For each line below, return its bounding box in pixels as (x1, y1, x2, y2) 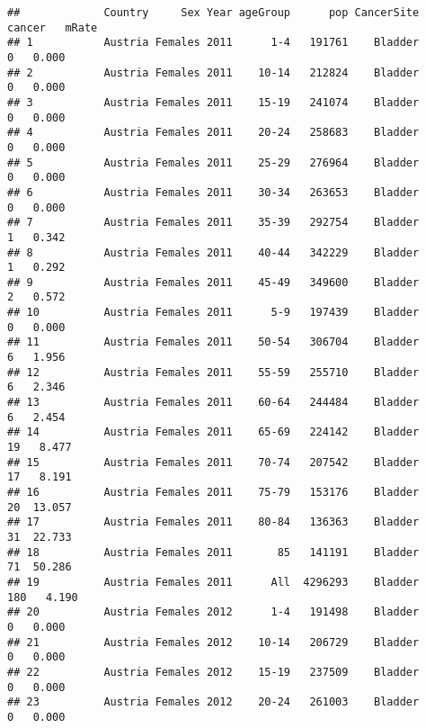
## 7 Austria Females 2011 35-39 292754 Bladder (7, 216, 420, 229)
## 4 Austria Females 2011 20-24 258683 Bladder (7, 126, 420, 139)
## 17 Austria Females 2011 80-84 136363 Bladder (7, 516, 420, 529)
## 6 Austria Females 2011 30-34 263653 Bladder (7, 185, 420, 199)
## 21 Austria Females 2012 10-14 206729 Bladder (7, 635, 420, 649)
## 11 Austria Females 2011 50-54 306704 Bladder (7, 336, 420, 349)
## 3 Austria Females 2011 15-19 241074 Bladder (7, 95, 420, 109)
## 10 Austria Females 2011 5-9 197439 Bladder (7, 306, 420, 319)
